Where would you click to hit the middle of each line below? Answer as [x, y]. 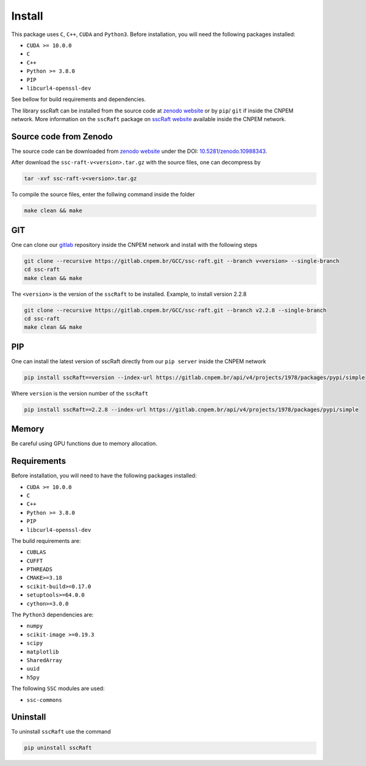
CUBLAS [36, 552]
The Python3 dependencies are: [52, 615]
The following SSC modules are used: [58, 688]
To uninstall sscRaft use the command [61, 732]
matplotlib [43, 652]
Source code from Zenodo [62, 137]
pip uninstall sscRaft [58, 748]
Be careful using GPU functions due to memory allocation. [84, 444]
